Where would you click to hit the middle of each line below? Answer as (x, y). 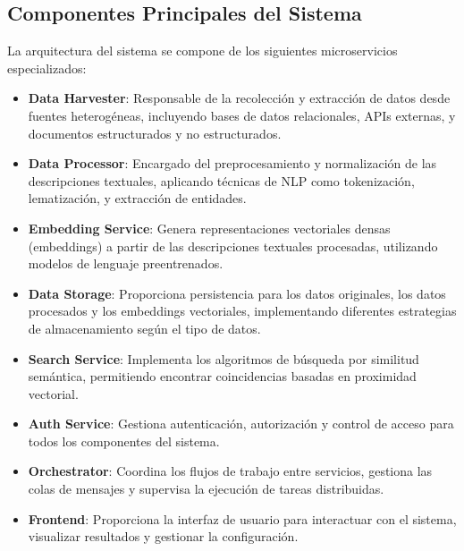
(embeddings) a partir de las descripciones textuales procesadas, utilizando (233, 246)
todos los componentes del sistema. (124, 441)
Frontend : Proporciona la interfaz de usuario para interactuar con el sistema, (242, 518)
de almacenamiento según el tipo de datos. (144, 328)
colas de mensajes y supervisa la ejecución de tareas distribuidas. (206, 489)
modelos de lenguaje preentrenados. (126, 263)
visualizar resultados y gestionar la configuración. (163, 536)
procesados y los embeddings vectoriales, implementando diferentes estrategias (242, 311)
